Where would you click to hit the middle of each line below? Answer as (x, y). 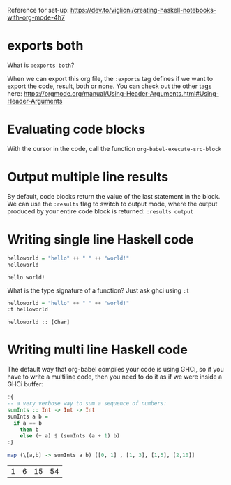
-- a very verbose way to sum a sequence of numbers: (87, 404)
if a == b (28, 423)
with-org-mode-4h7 (36, 17)
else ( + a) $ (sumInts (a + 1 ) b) (70, 436)
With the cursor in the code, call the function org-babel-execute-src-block (114, 148)
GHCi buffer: (25, 384)
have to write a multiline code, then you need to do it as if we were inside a (114, 377)
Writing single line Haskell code (100, 239)
